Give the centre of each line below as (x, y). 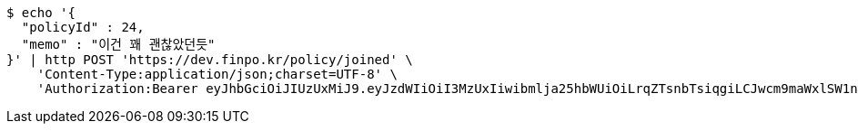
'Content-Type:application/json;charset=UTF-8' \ (217, 74)
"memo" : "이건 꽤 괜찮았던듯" (118, 44)
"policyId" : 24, (83, 27)
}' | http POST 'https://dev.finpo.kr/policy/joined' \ (210, 60)
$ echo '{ (41, 13)
